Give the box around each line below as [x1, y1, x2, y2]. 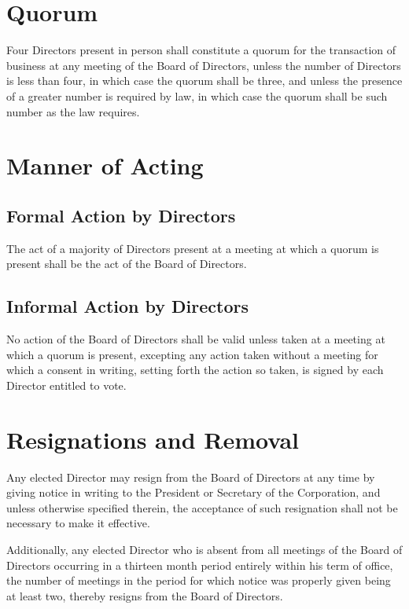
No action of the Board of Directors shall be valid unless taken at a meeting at [6, 331, 385, 347]
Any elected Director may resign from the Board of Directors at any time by [6, 468, 375, 485]
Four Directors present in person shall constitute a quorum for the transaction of [6, 42, 396, 58]
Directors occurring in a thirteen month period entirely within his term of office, [6, 556, 393, 573]
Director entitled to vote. [6, 376, 127, 393]
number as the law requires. [6, 103, 140, 119]
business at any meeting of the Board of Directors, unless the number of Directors [6, 57, 401, 73]
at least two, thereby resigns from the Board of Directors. [6, 587, 283, 603]
